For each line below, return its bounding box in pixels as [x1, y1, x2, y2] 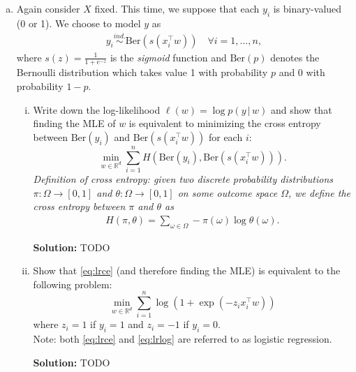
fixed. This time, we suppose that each [94, 1, 260, 15]
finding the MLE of [33, 116, 116, 131]
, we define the [288, 185, 351, 200]
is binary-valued [273, 1, 342, 15]
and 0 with [279, 65, 325, 80]
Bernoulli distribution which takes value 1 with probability [16, 65, 268, 80]
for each [208, 129, 243, 144]
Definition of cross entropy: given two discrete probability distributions [33, 171, 334, 186]
